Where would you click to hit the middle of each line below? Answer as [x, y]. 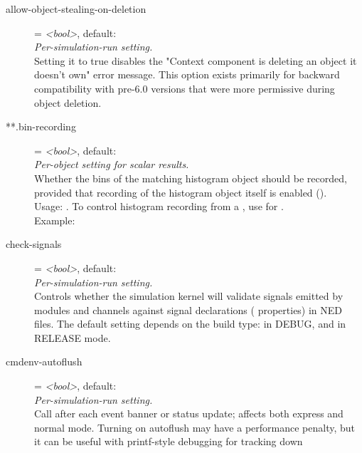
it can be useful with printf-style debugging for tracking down [169, 441]
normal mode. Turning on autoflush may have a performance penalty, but [195, 427]
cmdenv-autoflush [44, 361]
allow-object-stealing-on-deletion [76, 9]
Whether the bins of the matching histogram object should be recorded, [191, 178]
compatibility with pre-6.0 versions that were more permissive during [185, 88]
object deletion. [68, 102]
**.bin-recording [41, 126]
